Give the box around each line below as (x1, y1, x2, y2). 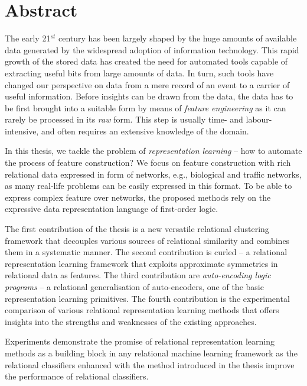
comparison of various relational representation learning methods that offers (5, 304, 279, 316)
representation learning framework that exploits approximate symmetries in (5, 257, 278, 269)
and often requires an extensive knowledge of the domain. (41, 124, 249, 137)
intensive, (5, 124, 39, 137)
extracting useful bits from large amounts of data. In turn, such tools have (5, 66, 274, 79)
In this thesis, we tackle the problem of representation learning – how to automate (5, 144, 302, 157)
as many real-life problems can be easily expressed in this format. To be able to (5, 179, 292, 192)
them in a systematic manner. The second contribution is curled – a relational (5, 246, 288, 258)
